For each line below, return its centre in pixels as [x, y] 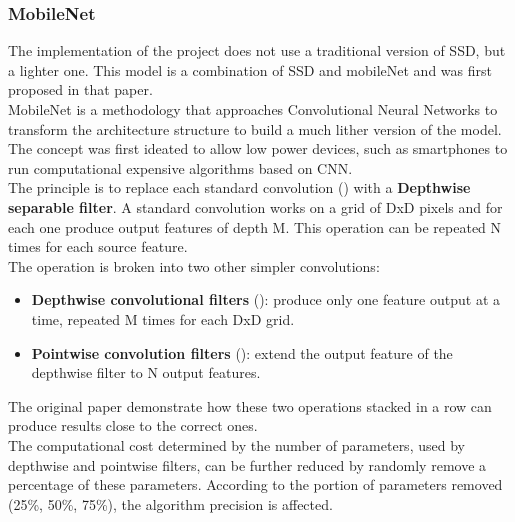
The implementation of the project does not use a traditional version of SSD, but [257, 50]
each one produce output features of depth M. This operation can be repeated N [255, 226]
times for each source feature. [98, 246]
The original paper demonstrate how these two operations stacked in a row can [250, 405]
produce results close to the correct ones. [133, 425]
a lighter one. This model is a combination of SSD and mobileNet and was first [250, 69]
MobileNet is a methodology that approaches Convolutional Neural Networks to [253, 109]
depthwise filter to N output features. [146, 372]
